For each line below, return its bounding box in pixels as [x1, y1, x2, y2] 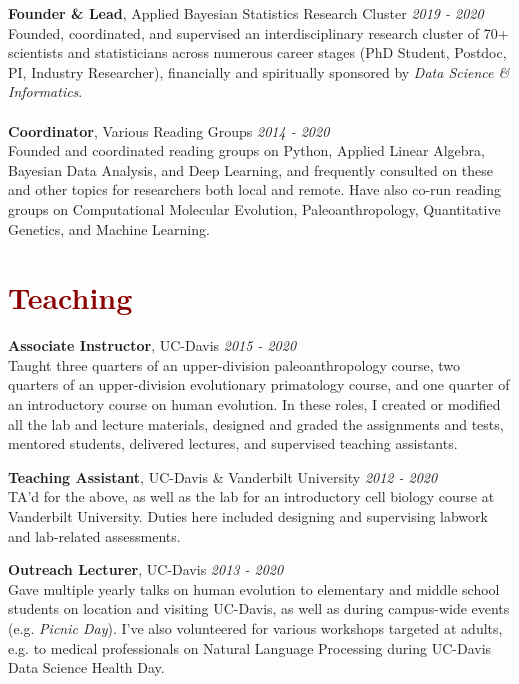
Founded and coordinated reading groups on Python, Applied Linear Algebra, [8, 140, 485, 161]
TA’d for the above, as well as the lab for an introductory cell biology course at [8, 486, 495, 507]
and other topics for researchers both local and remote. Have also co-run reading [8, 179, 501, 200]
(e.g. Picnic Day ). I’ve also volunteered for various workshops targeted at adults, [8, 617, 503, 638]
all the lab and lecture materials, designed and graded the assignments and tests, [8, 413, 504, 434]
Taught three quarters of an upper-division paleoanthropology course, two [8, 354, 461, 375]
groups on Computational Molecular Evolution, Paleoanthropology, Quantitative [8, 198, 501, 219]
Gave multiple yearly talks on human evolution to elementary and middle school [8, 578, 500, 599]
